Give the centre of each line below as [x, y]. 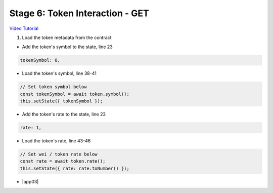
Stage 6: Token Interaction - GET [79, 13]
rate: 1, [31, 128]
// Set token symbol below [53, 87]
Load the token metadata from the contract [67, 37]
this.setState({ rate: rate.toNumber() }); [75, 168]
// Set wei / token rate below [59, 154]
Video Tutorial [24, 28]
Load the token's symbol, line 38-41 [59, 73]
